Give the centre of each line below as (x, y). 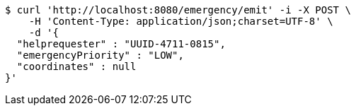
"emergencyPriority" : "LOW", (100, 55)
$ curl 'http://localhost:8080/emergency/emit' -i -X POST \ (178, 10)
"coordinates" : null (76, 66)
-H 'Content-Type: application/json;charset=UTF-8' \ (181, 21)
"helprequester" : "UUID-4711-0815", (121, 44)
